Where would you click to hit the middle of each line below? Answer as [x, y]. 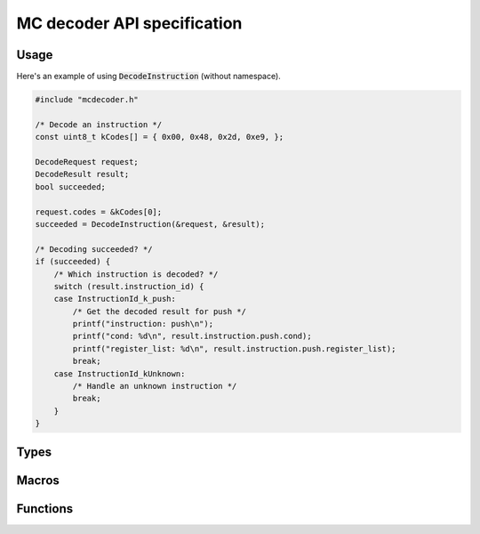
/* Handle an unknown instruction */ [155, 386]
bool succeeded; [71, 186]
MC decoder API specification [129, 23]
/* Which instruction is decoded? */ [136, 274]
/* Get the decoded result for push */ [159, 311]
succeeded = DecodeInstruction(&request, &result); [150, 224]
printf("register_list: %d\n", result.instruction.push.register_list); [234, 348]
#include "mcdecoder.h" [87, 100]
